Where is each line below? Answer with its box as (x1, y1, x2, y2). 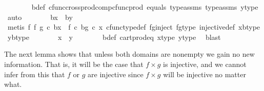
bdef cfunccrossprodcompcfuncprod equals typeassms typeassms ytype (31, 2, 258, 12)
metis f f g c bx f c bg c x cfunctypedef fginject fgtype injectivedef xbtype (7, 21, 260, 32)
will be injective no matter (163, 69, 246, 79)
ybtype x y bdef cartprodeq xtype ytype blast (7, 31, 221, 42)
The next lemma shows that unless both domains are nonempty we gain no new (4, 49, 255, 59)
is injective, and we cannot (163, 58, 247, 69)
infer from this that (4, 69, 65, 79)
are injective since (88, 69, 144, 79)
